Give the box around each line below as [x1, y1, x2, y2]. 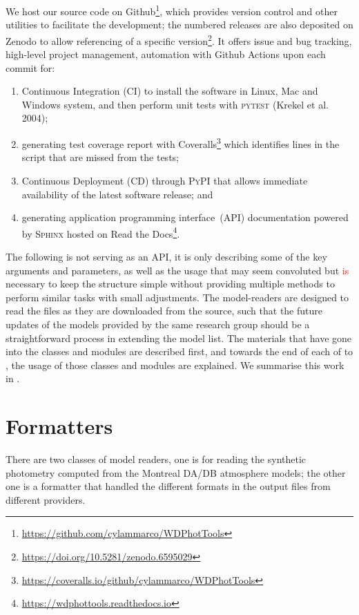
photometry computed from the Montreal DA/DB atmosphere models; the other [6, 465, 346, 480]
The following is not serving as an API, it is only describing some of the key [6, 249, 327, 263]
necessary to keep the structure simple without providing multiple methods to [6, 276, 335, 291]
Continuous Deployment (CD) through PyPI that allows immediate [21, 173, 308, 187]
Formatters [6, 412, 113, 440]
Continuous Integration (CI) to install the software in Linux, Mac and [21, 84, 318, 98]
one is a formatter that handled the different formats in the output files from [6, 479, 331, 493]
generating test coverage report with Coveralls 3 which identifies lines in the [21, 135, 340, 151]
